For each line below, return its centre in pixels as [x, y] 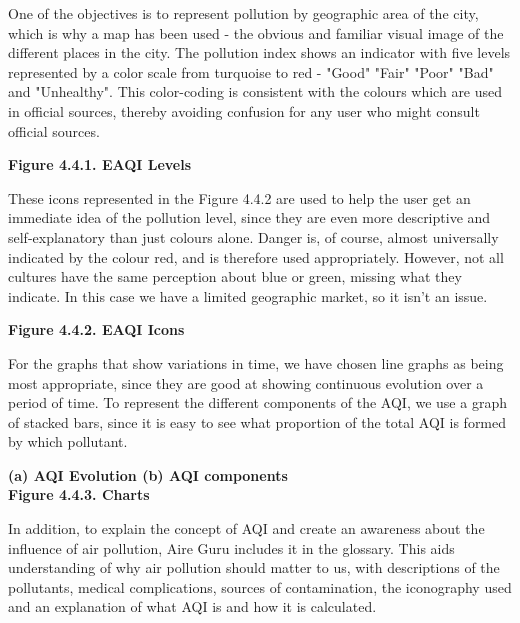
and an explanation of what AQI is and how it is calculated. [192, 606]
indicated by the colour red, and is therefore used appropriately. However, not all [256, 256]
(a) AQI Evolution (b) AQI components [148, 474]
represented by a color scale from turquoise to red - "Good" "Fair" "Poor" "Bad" [251, 71]
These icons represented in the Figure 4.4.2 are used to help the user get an [239, 197]
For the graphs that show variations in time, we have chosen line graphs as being [256, 362]
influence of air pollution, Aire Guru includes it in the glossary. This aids [231, 547]
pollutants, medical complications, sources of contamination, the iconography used [260, 586]
